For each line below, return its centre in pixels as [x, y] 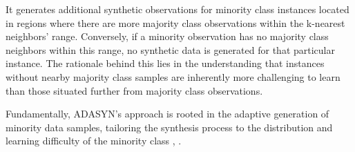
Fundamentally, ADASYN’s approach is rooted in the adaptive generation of [167, 114]
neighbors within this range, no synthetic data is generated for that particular [170, 49]
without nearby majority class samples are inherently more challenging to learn [173, 76]
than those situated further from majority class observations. [134, 90]
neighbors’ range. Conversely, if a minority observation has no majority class [167, 36]
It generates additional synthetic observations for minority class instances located [177, 9]
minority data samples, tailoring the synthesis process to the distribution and [169, 127]
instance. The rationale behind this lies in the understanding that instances [165, 63]
